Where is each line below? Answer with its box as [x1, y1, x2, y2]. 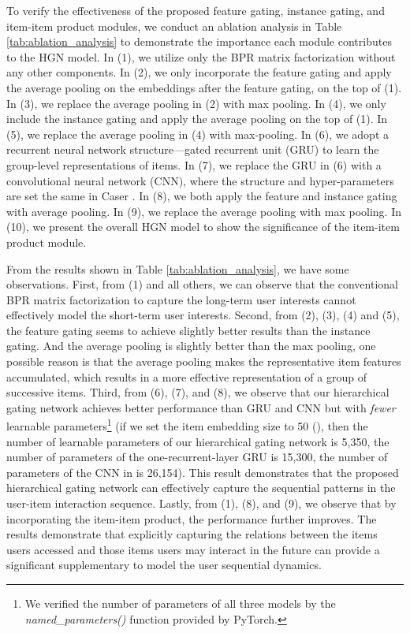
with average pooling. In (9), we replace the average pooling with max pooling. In [6, 203, 402, 219]
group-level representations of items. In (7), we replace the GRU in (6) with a [6, 156, 382, 173]
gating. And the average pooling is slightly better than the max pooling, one [6, 337, 376, 354]
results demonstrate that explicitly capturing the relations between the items [6, 526, 378, 542]
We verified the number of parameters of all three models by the [24, 595, 336, 612]
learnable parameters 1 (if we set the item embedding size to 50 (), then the [6, 415, 368, 434]
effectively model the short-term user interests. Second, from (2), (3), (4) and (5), [6, 307, 400, 323]
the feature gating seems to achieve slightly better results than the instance [6, 322, 371, 338]
